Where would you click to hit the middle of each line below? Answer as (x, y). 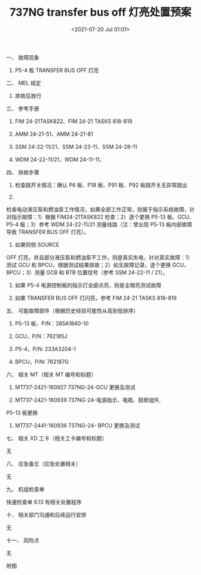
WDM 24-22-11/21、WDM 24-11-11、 (60, 159)
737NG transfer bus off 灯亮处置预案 (100, 12)
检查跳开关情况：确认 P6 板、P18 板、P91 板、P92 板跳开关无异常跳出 (101, 185)
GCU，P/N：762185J (41, 336)
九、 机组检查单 (25, 489)
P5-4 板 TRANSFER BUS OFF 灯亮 (57, 70)
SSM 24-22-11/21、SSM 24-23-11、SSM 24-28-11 (76, 146)
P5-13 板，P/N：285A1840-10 (52, 323)
